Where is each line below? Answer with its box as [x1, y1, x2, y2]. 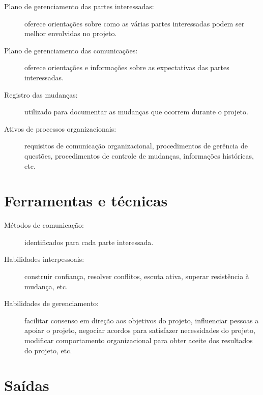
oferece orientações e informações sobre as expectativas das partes [24, 62, 229, 73]
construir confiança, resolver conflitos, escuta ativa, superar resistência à [24, 271, 249, 282]
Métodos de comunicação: [4, 220, 84, 230]
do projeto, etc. [24, 345, 72, 355]
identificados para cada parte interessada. [24, 236, 154, 247]
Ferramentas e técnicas [4, 190, 168, 211]
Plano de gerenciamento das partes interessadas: [4, 1, 154, 11]
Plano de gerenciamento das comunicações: [4, 45, 138, 55]
